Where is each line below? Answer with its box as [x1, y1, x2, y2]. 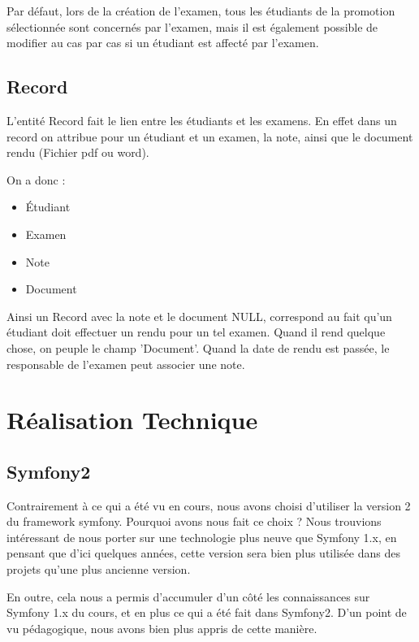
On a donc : [6, 171, 66, 188]
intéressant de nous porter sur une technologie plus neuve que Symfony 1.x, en [6, 528, 397, 545]
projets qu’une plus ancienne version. [6, 561, 191, 578]
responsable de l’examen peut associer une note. [6, 355, 245, 372]
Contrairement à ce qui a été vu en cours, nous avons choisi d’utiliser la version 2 [6, 497, 411, 514]
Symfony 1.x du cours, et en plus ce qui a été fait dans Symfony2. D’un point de [6, 604, 407, 621]
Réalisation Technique [6, 403, 258, 436]
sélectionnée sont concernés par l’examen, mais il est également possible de [6, 18, 378, 35]
